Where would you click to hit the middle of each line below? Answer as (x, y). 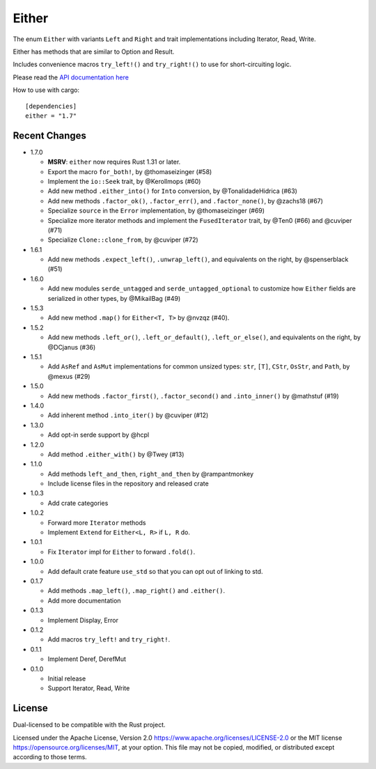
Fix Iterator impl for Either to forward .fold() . (122, 552)
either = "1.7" (51, 116)
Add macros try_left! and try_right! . (109, 639)
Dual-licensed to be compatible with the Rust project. (89, 725)
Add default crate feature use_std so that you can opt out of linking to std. (155, 571)
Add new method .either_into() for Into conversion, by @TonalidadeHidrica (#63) (172, 191)
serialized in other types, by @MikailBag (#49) (114, 298)
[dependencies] (51, 106)
